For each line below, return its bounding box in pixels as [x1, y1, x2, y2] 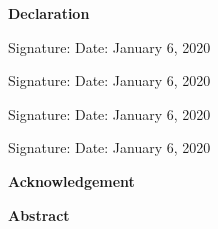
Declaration [8, 3, 90, 23]
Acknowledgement [8, 170, 135, 191]
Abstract [8, 204, 70, 225]
